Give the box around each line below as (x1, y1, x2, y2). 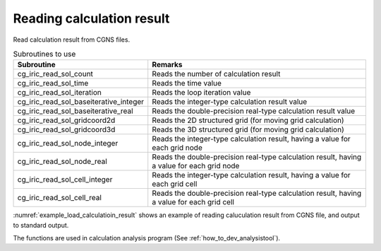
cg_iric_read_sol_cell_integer (17, 175, 113, 185)
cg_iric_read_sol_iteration (17, 88, 102, 98)
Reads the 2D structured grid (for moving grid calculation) (152, 115, 345, 125)
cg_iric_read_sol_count (17, 69, 93, 79)
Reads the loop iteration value (152, 88, 251, 98)
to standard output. (13, 221, 69, 229)
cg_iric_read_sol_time (17, 78, 89, 88)
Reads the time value (152, 78, 222, 88)
